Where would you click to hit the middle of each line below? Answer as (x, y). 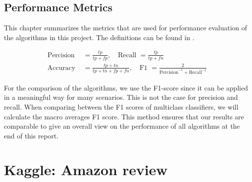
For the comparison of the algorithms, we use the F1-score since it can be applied (126, 87)
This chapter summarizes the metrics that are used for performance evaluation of (126, 28)
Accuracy (61, 68)
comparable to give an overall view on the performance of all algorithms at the (122, 126)
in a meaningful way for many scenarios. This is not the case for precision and (121, 97)
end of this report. (31, 135)
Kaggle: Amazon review (86, 169)
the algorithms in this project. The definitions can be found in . (99, 37)
